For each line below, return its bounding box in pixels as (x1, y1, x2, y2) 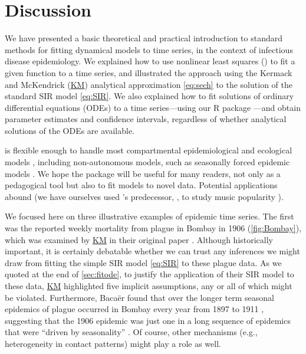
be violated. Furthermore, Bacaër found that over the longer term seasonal (5, 291, 274, 303)
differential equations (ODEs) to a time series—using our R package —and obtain (5, 101, 301, 113)
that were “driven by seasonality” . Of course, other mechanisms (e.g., (5, 326, 258, 338)
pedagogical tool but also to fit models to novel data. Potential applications (5, 179, 278, 191)
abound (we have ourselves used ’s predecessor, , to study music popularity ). (5, 190, 284, 202)
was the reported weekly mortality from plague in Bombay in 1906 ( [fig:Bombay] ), (5, 222, 302, 234)
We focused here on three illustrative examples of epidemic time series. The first (5, 210, 294, 222)
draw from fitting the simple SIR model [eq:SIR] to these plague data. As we (5, 256, 282, 268)
